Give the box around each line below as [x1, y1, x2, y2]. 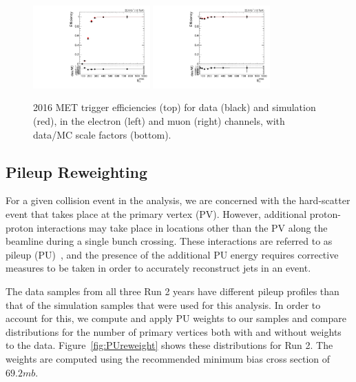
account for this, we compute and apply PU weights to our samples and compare [6, 311, 346, 325]
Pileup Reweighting [6, 161, 147, 182]
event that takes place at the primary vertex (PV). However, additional [6, 207, 307, 221]
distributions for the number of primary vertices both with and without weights [6, 324, 342, 339]
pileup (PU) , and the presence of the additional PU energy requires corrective [6, 247, 339, 261]
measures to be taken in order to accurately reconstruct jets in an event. [6, 261, 311, 275]
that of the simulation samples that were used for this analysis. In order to [6, 297, 321, 312]
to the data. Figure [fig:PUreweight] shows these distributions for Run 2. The [6, 338, 333, 352]
